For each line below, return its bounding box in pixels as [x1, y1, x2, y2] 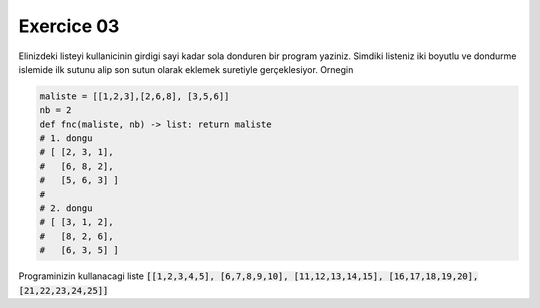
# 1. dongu [39, 133, 93, 144]
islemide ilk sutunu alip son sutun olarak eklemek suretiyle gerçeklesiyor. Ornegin [18, 63, 354, 75]
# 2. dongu [39, 203, 93, 214]
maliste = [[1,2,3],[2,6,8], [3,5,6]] [39, 90, 230, 102]
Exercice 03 [18, 15, 120, 37]
